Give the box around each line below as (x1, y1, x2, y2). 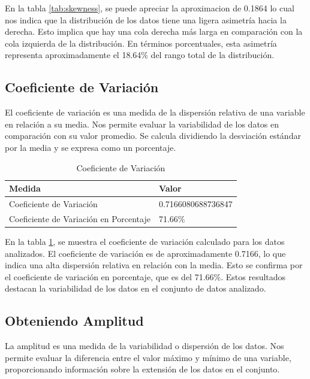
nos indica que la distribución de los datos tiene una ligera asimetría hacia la (5, 13, 287, 26)
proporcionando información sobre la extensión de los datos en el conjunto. (5, 363, 280, 375)
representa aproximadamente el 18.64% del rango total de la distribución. (5, 48, 275, 61)
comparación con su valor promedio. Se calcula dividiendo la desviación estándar (5, 129, 301, 142)
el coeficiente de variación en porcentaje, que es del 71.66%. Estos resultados (5, 270, 286, 283)
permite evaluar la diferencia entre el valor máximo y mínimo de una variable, (5, 351, 291, 363)
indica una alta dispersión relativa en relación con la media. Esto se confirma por (5, 259, 303, 271)
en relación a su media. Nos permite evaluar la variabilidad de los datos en (5, 117, 279, 130)
